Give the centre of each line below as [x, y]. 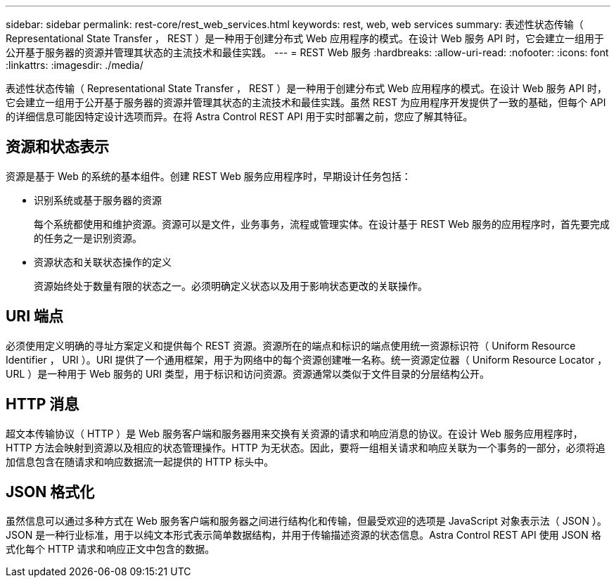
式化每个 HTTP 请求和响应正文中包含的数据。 [110, 549]
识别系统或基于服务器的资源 [98, 200]
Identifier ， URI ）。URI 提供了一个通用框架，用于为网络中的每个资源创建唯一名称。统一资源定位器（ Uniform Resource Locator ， [307, 359]
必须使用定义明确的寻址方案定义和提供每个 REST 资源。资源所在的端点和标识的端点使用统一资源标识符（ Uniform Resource [291, 345]
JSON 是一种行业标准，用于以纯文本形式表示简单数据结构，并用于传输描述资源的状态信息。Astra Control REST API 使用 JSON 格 [303, 535]
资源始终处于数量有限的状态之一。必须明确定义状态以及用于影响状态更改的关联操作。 [231, 286]
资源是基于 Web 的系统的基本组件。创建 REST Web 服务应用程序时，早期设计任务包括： [208, 176]
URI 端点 [35, 316]
